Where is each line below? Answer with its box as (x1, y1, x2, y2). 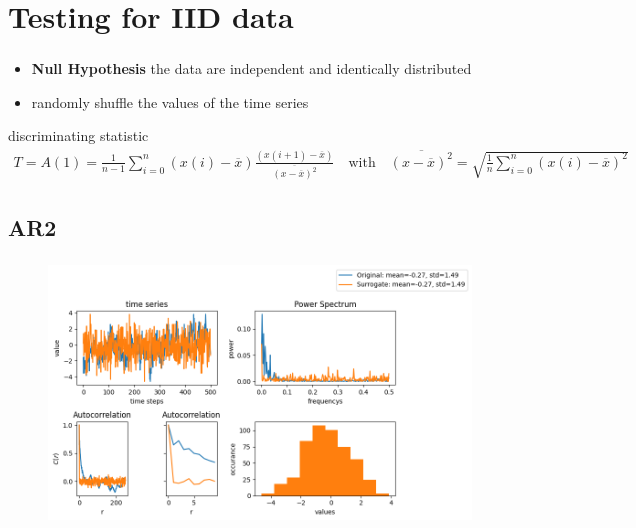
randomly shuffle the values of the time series (31, 91, 309, 112)
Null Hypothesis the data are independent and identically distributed (31, 58, 472, 79)
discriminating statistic (8, 125, 149, 146)
